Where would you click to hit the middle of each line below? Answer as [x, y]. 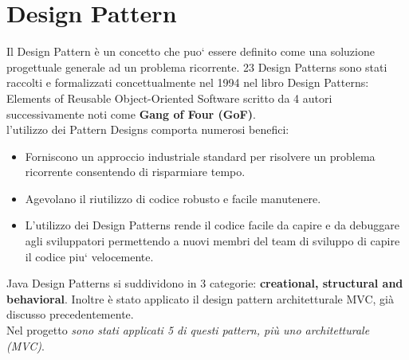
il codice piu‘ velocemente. [89, 256]
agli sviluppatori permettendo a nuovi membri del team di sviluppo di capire [212, 241]
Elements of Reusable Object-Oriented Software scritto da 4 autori [169, 98]
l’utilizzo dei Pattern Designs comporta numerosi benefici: [148, 129]
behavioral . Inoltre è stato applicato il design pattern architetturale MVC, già [200, 298]
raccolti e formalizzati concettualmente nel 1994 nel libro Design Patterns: [188, 82]
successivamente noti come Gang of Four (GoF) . [131, 113]
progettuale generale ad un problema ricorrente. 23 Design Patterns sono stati [197, 67]
